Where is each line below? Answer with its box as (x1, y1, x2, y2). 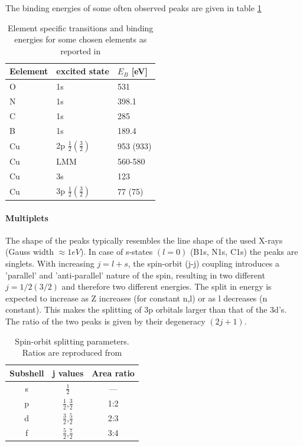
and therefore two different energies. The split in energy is (61, 280, 272, 293)
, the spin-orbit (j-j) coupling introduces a (128, 257, 279, 270)
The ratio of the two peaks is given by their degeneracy (5, 314, 206, 327)
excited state (56, 65, 109, 77)
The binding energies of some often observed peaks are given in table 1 (5, 2, 262, 14)
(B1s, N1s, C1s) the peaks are (190, 245, 298, 258)
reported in (60, 44, 101, 57)
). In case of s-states (80, 245, 153, 258)
